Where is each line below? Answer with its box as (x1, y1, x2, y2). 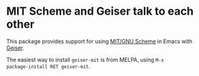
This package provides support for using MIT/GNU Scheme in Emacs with (6, 37, 193, 45)
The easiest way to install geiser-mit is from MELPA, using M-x (6, 56, 164, 63)
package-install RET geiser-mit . (6, 63, 91, 70)
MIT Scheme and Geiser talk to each (6, 4, 194, 18)
